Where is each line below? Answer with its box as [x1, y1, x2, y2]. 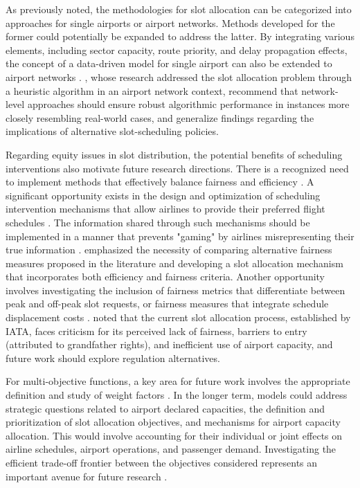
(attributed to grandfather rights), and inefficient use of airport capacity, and [6, 337, 333, 352]
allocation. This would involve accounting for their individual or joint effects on [6, 428, 343, 442]
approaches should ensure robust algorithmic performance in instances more [27, 97, 350, 111]
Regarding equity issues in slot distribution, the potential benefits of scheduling [6, 147, 343, 161]
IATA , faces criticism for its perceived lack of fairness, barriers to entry [6, 323, 307, 338]
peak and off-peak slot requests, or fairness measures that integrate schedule [6, 296, 329, 311]
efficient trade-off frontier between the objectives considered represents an [6, 455, 318, 469]
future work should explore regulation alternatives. [6, 350, 220, 365]
